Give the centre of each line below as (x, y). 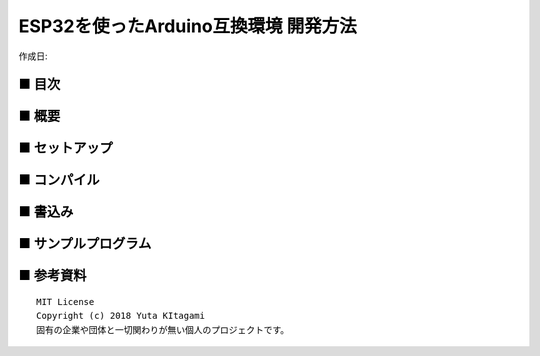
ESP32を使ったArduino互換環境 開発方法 (187, 26)
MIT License (65, 302)
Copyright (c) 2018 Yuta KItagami (120, 316)
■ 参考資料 (52, 275)
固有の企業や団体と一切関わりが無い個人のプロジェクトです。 (163, 329)
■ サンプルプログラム (85, 243)
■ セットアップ (66, 148)
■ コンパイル (59, 180)
